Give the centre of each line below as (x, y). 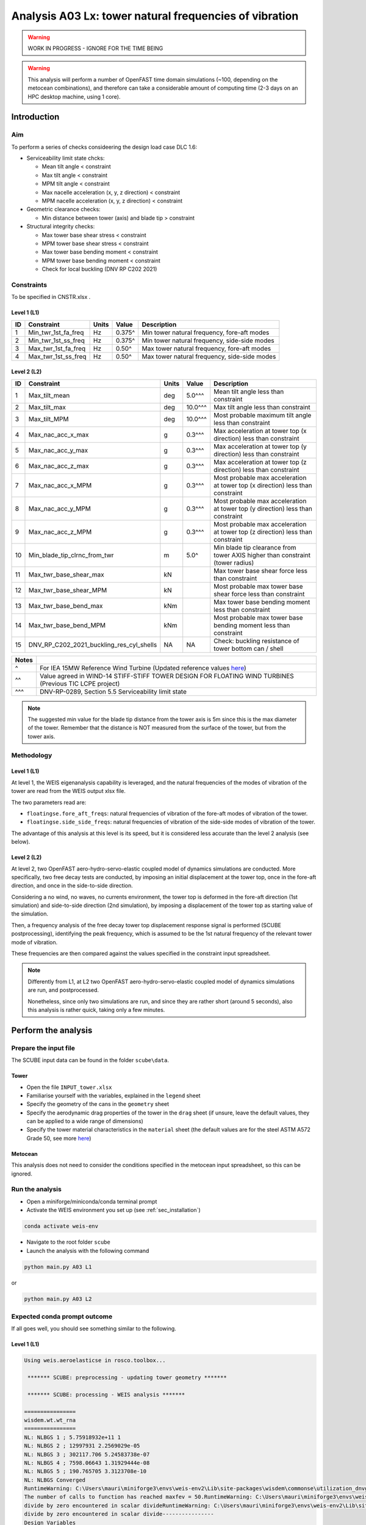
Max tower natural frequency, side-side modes (209, 356)
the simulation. (30, 914)
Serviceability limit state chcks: (66, 158)
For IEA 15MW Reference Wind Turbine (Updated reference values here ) (143, 668)
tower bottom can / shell (249, 648)
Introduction (35, 117)
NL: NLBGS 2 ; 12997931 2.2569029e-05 (82, 1446)
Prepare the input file (43, 1048)
